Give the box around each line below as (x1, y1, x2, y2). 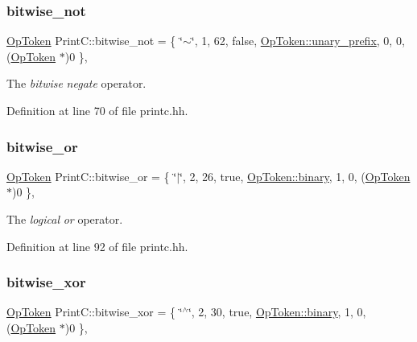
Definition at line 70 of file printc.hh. (6, 102, 188, 118)
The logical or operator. (6, 211, 123, 227)
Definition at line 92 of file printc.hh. (6, 237, 188, 254)
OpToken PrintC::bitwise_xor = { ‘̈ (6, 303, 183, 320)
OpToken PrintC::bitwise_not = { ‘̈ (6, 32, 183, 49)
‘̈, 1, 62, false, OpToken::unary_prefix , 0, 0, (191, 32, 405, 49)
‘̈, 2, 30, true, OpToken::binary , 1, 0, (188, 303, 366, 320)
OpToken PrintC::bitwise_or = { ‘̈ (6, 167, 177, 184)
